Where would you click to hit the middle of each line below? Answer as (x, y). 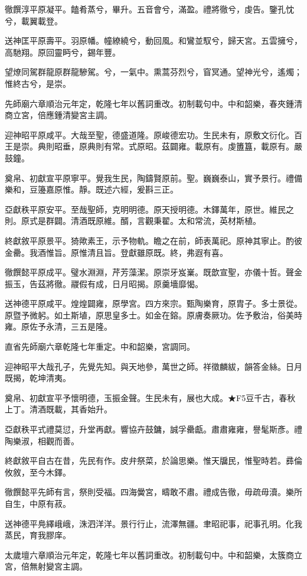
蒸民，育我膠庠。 (38, 535)
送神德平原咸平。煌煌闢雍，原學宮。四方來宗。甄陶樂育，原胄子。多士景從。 (153, 303)
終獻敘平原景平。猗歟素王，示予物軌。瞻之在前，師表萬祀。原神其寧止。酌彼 (153, 240)
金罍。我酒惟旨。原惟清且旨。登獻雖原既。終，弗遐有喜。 (116, 252)
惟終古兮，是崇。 (38, 83)
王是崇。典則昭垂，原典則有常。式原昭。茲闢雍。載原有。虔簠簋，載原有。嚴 (153, 146)
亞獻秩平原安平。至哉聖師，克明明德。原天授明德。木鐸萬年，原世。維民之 (149, 209)
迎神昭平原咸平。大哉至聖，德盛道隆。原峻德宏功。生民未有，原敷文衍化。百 (153, 134)
